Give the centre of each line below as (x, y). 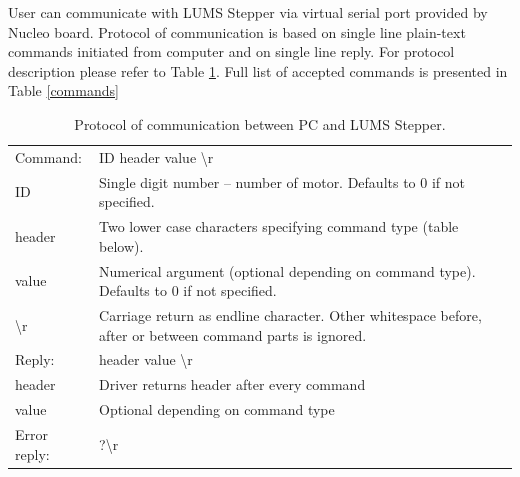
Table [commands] (63, 90)
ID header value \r (156, 156)
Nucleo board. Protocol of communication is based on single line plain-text (237, 31)
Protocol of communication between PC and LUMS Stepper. (260, 123)
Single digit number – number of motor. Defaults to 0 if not (282, 181)
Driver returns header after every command (232, 384)
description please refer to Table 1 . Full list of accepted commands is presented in (258, 70)
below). (121, 245)
